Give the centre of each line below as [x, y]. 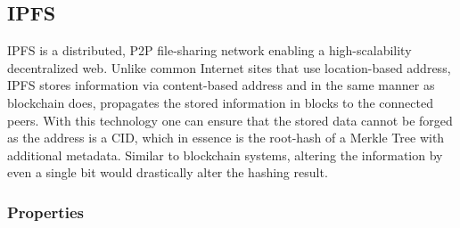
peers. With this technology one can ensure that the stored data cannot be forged [230, 120]
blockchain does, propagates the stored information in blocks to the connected [220, 102]
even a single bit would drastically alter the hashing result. [168, 172]
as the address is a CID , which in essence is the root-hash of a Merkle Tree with [226, 138]
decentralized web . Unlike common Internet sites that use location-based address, [229, 67]
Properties [45, 212]
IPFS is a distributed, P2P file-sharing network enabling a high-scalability [209, 50]
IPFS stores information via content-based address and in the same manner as [221, 85]
